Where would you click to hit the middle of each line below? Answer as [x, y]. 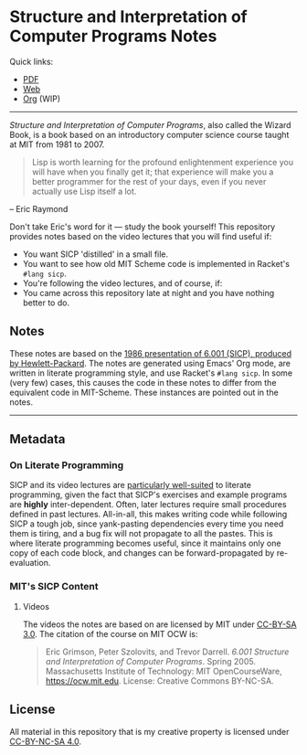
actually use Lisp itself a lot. [84, 191]
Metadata [37, 439]
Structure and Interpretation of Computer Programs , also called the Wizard [150, 124]
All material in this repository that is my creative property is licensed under [149, 731]
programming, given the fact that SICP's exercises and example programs [148, 494]
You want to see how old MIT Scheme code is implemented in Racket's [156, 263]
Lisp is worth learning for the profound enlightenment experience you [163, 162]
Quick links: [32, 61]
